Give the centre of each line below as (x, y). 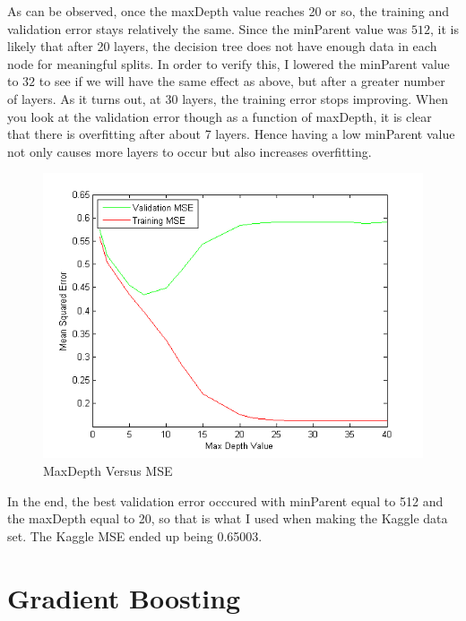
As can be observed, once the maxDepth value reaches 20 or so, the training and (228, 11)
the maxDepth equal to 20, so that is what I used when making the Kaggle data (228, 518)
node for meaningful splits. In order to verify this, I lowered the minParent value (229, 63)
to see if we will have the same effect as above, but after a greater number (242, 81)
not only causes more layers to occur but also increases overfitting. (190, 151)
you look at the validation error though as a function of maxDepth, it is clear (220, 116)
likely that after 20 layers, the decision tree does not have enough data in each (222, 46)
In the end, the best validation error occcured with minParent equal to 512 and (225, 500)
